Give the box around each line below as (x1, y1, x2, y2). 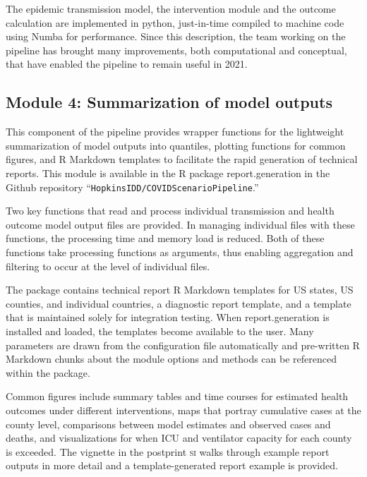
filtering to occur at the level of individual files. (6, 258, 210, 273)
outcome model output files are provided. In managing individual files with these (6, 217, 355, 231)
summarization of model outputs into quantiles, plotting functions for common (6, 138, 346, 152)
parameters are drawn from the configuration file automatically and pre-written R (6, 337, 360, 352)
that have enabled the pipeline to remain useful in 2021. (6, 56, 248, 71)
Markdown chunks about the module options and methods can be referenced (6, 351, 337, 366)
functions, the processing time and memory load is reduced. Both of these (6, 231, 325, 246)
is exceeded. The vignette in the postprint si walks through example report (6, 444, 330, 459)
